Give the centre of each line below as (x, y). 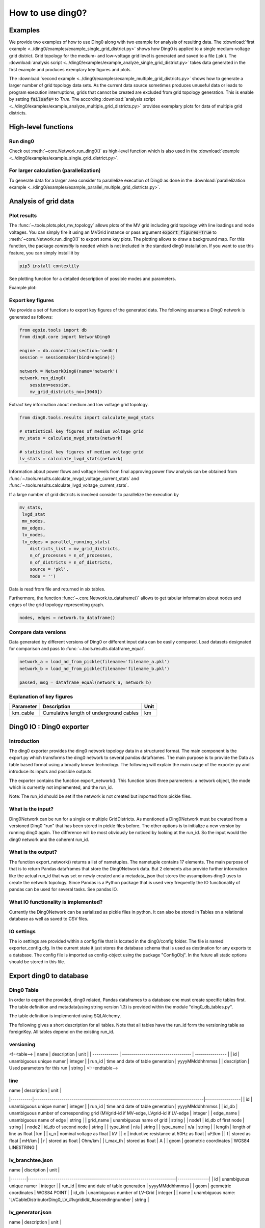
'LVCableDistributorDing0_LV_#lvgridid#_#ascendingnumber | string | (79, 1200)
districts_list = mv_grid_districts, (75, 548)
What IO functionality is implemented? (56, 902)
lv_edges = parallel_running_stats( (66, 542)
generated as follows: (31, 317)
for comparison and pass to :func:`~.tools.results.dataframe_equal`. (77, 649)
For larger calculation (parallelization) (55, 170)
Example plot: (23, 288)
